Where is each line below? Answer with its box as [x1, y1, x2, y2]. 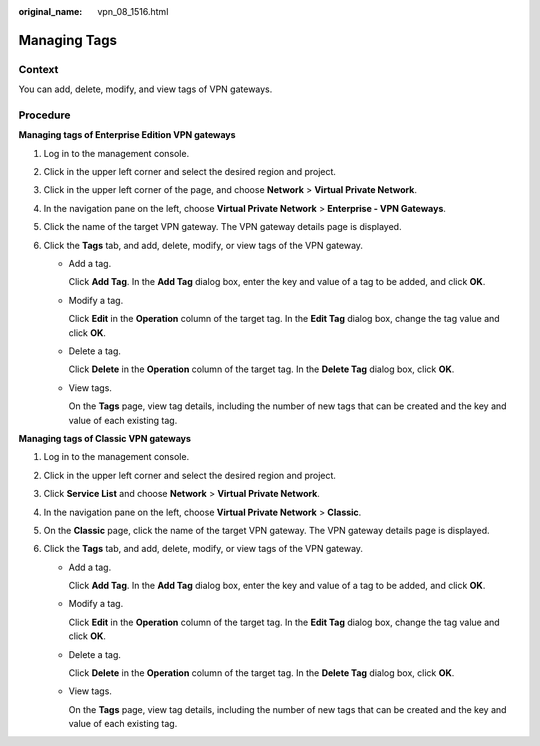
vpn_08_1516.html [97, 6, 169, 17]
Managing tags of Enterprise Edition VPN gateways [18, 129, 236, 141]
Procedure [18, 108, 71, 122]
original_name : [18, 6, 83, 17]
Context [18, 62, 59, 76]
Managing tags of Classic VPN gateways [18, 432, 192, 444]
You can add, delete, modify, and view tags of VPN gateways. [18, 83, 273, 95]
